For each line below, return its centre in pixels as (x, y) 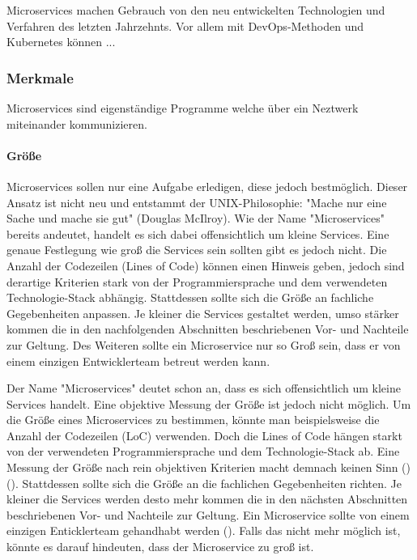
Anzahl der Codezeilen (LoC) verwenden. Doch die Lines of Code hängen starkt (204, 435)
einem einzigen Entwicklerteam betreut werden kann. (138, 361)
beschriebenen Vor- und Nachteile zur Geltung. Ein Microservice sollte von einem (208, 514)
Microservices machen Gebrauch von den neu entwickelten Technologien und (196, 10)
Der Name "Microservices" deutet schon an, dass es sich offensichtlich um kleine (204, 388)
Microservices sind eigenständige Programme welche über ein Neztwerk (183, 108)
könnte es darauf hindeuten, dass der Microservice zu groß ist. (160, 547)
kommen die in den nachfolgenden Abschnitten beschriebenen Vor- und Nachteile (208, 329)
